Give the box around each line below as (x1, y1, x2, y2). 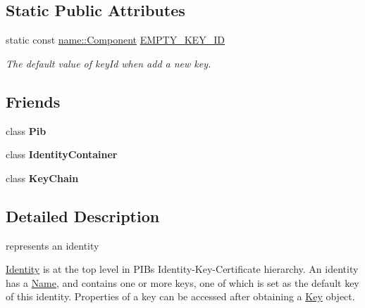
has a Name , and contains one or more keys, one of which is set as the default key (6, 275, 359, 290)
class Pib (6, 123, 47, 138)
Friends (6, 90, 61, 112)
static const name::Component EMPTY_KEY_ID (6, 32, 225, 47)
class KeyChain (6, 170, 79, 185)
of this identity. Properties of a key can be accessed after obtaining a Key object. (6, 289, 355, 304)
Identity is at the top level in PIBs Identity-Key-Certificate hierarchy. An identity (6, 262, 359, 276)
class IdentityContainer (6, 147, 118, 162)
